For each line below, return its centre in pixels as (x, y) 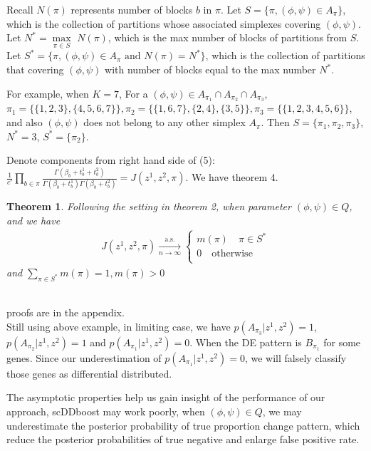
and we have (33, 221)
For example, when (48, 93)
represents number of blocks (132, 9)
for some (342, 342)
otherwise (232, 254)
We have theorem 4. (235, 177)
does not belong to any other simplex (164, 122)
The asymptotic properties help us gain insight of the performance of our (166, 397)
